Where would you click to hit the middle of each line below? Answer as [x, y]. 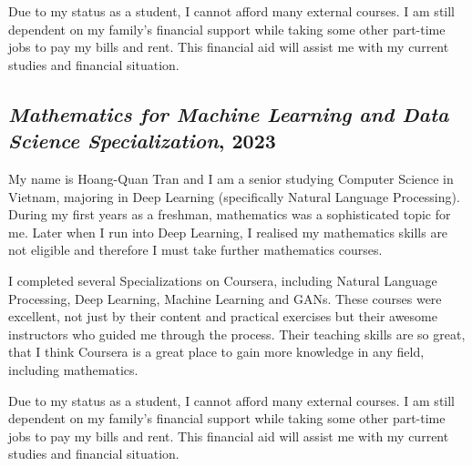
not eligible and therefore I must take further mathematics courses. [195, 250]
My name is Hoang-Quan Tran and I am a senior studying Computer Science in [231, 178]
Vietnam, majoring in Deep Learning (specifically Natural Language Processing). [234, 196]
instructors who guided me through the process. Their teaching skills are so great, [237, 334]
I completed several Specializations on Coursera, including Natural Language [223, 280]
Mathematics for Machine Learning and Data [229, 113]
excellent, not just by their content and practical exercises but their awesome [223, 316]
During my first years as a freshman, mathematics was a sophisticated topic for [230, 214]
